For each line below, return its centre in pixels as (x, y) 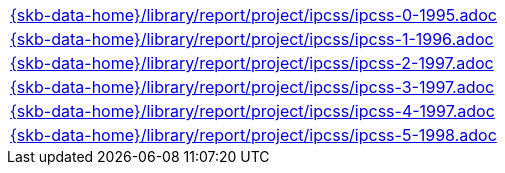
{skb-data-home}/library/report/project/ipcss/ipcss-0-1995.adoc (253, 15)
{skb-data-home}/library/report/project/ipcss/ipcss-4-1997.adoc (252, 111)
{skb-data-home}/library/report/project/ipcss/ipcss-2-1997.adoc (252, 63)
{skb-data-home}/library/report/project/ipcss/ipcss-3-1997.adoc (252, 87)
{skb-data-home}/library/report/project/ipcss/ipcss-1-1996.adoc (252, 39)
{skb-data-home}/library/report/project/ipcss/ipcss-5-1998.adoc (253, 135)
